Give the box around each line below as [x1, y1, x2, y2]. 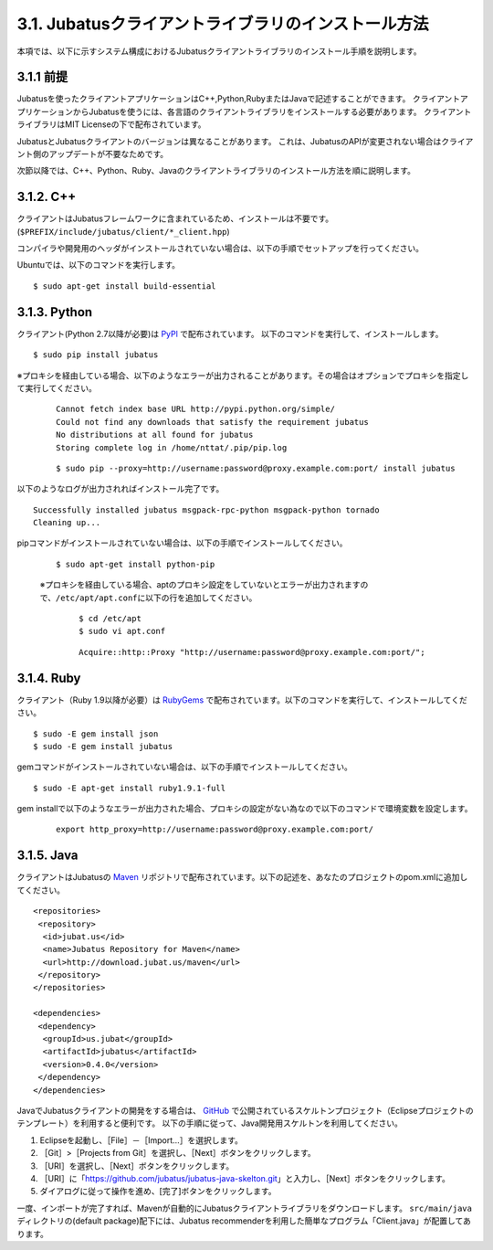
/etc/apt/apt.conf [55, 592, 138, 603]
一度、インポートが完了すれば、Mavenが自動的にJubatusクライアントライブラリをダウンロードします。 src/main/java [16, 1202, 472, 1213]
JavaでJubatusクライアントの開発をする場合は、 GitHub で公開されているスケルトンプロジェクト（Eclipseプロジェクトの [16, 1106, 474, 1116]
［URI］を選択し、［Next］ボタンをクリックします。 [39, 1160, 235, 1171]
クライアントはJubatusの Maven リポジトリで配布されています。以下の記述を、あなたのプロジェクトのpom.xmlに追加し [16, 872, 468, 883]
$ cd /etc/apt [79, 613, 142, 624]
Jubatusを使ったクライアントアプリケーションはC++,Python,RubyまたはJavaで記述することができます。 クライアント [16, 93, 461, 104]
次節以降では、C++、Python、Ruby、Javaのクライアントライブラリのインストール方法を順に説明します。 [16, 165, 415, 176]
